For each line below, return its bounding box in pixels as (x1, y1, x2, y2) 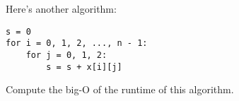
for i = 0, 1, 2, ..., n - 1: (6, 38, 148, 49)
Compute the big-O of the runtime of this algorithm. (6, 82, 234, 97)
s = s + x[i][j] (46, 61, 122, 72)
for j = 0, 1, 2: (25, 49, 107, 60)
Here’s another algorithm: (6, 1, 117, 16)
